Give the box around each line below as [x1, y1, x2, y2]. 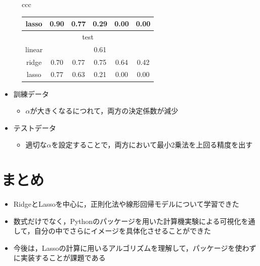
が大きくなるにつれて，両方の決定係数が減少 [30, 105, 179, 116]
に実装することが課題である [13, 252, 106, 263]
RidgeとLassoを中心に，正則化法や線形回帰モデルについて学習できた [13, 199, 239, 209]
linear [25, 44, 43, 54]
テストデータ [13, 122, 56, 133]
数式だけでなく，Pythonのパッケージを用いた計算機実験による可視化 [13, 215, 241, 226]
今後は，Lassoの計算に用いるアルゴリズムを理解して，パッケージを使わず [13, 242, 256, 253]
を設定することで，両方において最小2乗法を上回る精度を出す [51, 139, 253, 150]
